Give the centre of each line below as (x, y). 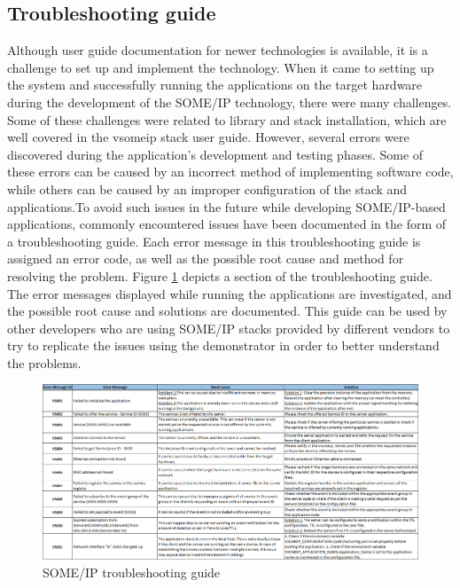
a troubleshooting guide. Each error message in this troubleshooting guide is (214, 241)
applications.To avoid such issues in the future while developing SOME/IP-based (226, 206)
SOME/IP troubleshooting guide (132, 572)
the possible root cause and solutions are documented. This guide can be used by (227, 311)
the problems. (44, 362)
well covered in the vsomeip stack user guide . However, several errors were (208, 137)
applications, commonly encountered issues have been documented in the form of (227, 224)
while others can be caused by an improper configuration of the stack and (207, 188)
